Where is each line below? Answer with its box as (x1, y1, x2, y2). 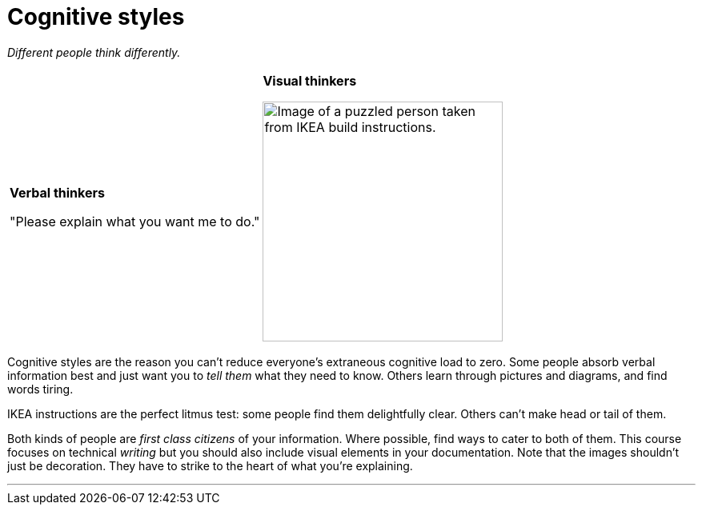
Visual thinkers (263, 72, 357, 89)
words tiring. (7, 381, 74, 396)
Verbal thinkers (10, 184, 106, 201)
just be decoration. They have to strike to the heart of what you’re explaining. (7, 458, 413, 473)
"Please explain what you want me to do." (10, 213, 260, 230)
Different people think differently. (7, 45, 181, 59)
